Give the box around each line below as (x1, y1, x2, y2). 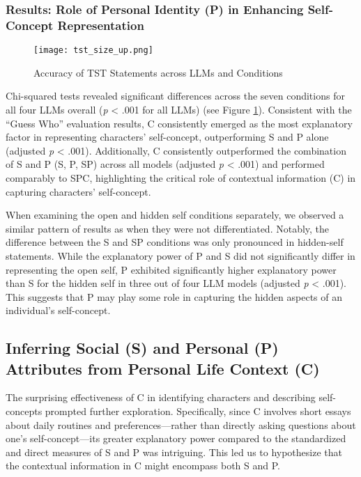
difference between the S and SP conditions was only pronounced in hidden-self (6, 235, 344, 249)
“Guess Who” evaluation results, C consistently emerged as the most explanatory (6, 116, 353, 130)
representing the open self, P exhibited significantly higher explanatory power (6, 262, 337, 276)
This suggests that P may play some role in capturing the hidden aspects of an (6, 289, 343, 304)
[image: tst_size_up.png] (33, 45, 153, 56)
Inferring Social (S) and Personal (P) (6, 337, 279, 359)
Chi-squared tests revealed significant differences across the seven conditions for (6, 88, 345, 103)
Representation (57, 16, 144, 33)
